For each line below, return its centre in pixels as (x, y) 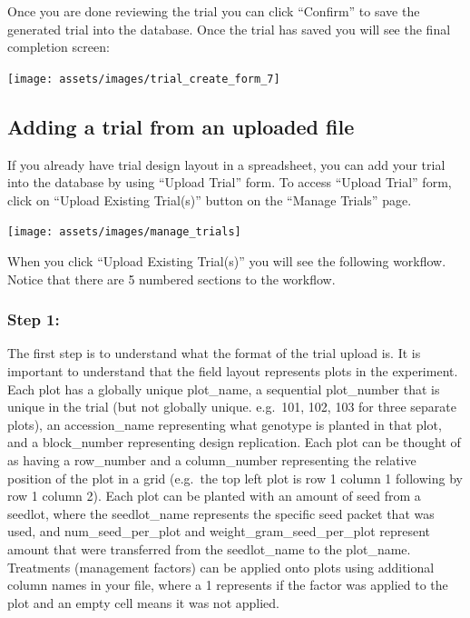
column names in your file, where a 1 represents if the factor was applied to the (228, 585)
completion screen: (59, 47)
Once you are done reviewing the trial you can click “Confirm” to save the (214, 11)
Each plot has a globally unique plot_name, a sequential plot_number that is (224, 389)
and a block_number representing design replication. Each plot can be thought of (234, 442)
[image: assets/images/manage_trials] (124, 232)
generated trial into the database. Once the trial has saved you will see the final (229, 29)
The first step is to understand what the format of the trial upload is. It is (214, 353)
